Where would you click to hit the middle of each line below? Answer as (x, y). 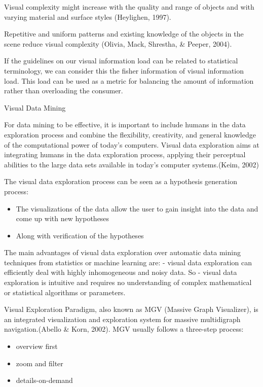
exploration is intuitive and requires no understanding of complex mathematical (128, 282)
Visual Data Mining (35, 107)
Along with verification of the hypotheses (80, 235)
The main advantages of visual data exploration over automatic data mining (122, 252)
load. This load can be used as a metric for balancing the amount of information (129, 80)
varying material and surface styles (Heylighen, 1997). (88, 16)
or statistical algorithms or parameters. (65, 292)
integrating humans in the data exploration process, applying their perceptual (125, 154)
